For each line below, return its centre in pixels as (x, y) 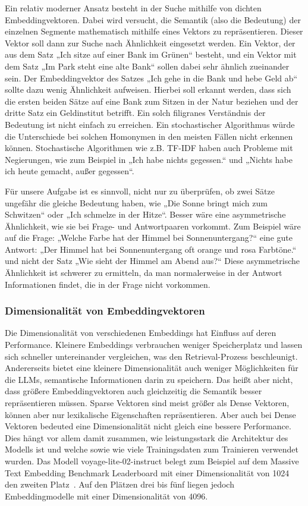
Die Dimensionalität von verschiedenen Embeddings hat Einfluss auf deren (141, 333)
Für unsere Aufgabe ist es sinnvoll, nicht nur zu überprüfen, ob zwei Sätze (140, 191)
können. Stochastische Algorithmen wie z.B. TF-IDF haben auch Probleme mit (149, 148)
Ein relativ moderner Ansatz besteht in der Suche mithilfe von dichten (133, 8)
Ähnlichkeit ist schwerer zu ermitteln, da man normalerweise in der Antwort (144, 273)
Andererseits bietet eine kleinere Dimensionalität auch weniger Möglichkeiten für (152, 368)
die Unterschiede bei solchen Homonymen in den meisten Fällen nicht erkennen (149, 136)
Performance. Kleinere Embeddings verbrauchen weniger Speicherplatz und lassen (154, 345)
